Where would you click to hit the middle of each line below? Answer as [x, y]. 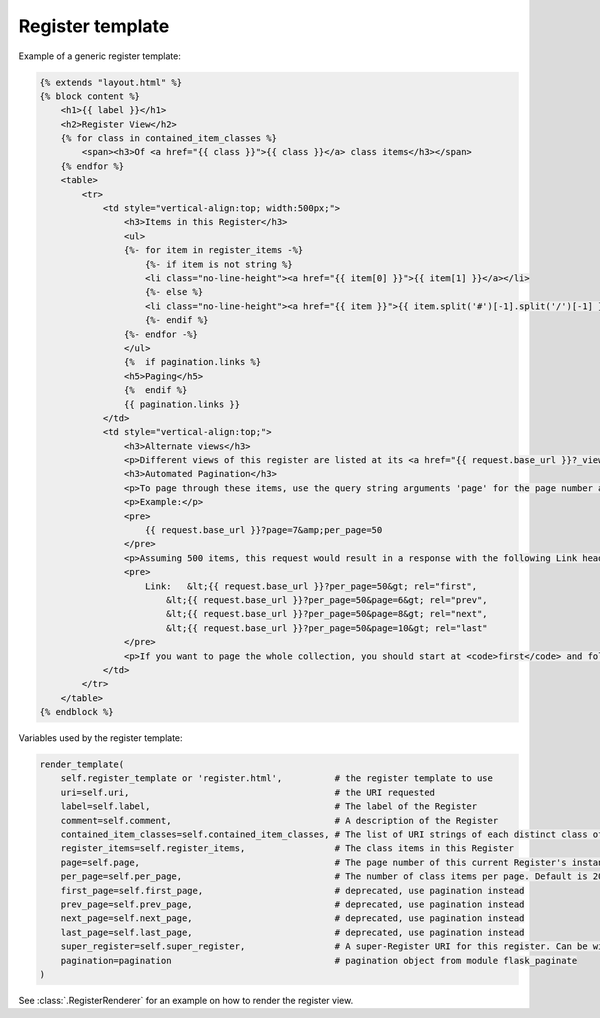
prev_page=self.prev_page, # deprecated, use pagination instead [292, 904]
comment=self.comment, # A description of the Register [279, 820]
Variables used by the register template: [101, 738]
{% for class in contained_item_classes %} [168, 138]
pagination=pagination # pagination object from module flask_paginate [319, 960]
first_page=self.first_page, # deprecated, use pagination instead [292, 890]
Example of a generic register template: [100, 56]
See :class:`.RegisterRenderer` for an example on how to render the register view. [186, 1000]
